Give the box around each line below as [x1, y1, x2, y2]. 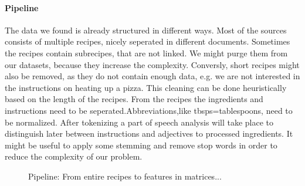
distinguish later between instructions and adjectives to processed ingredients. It [5, 127, 293, 140]
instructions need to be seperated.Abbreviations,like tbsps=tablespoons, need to [5, 104, 293, 116]
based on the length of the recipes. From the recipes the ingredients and [5, 93, 263, 105]
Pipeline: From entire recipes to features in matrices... [28, 170, 222, 182]
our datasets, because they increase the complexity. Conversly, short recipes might [5, 58, 300, 70]
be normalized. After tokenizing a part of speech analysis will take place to [5, 116, 274, 128]
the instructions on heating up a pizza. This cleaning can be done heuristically [5, 81, 287, 93]
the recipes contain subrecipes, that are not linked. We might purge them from [5, 46, 288, 59]
